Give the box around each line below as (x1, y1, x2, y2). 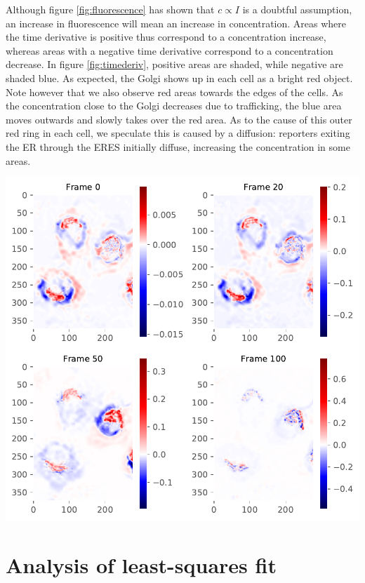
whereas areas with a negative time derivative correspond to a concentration (6, 43, 333, 58)
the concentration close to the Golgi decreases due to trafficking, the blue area (6, 98, 342, 113)
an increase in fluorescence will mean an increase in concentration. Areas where (6, 15, 347, 30)
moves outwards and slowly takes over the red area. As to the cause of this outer (6, 112, 352, 126)
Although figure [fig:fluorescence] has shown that (6, 2, 215, 16)
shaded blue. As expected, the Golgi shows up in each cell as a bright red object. (6, 70, 353, 85)
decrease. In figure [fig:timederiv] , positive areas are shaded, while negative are (6, 57, 343, 72)
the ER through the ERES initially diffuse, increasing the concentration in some (6, 139, 350, 154)
